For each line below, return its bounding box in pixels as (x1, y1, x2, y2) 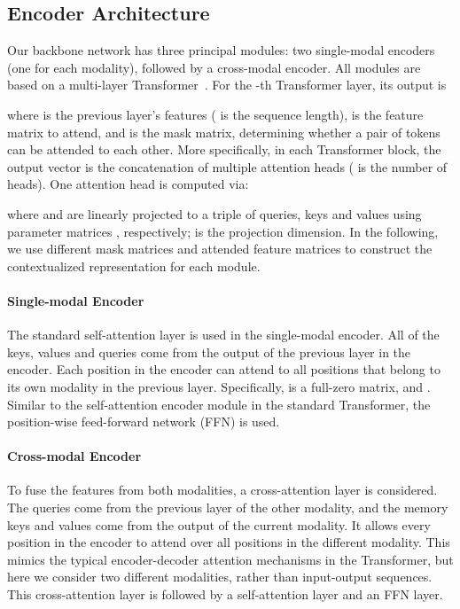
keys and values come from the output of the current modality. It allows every (7, 515, 431, 534)
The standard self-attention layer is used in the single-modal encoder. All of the (7, 325, 440, 344)
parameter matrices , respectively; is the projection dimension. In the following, (7, 222, 439, 240)
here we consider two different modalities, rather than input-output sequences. (7, 567, 433, 586)
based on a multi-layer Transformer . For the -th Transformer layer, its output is (7, 75, 447, 94)
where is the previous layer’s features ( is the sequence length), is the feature (7, 105, 424, 123)
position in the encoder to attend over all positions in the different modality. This (7, 533, 450, 551)
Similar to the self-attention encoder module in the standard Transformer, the (7, 394, 431, 413)
